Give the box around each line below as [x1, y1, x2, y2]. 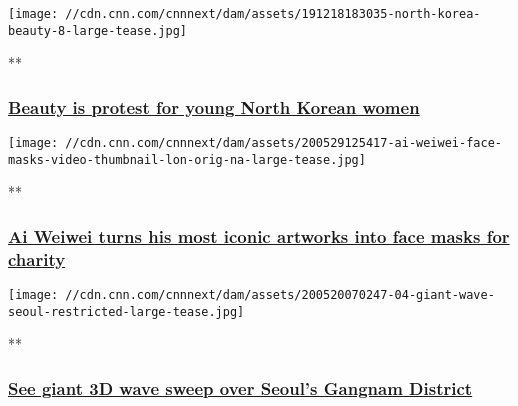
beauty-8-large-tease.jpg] [8, 23, 187, 38]
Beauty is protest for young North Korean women [8, 94, 420, 119]
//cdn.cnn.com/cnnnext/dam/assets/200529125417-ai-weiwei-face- [65, 136, 502, 151]
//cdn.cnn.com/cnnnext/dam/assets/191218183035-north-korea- [65, 7, 481, 21]
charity [8, 246, 66, 271]
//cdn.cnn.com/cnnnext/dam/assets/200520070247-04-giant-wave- [65, 288, 495, 303]
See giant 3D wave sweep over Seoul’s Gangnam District [8, 376, 473, 400]
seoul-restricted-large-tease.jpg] [8, 304, 245, 319]
